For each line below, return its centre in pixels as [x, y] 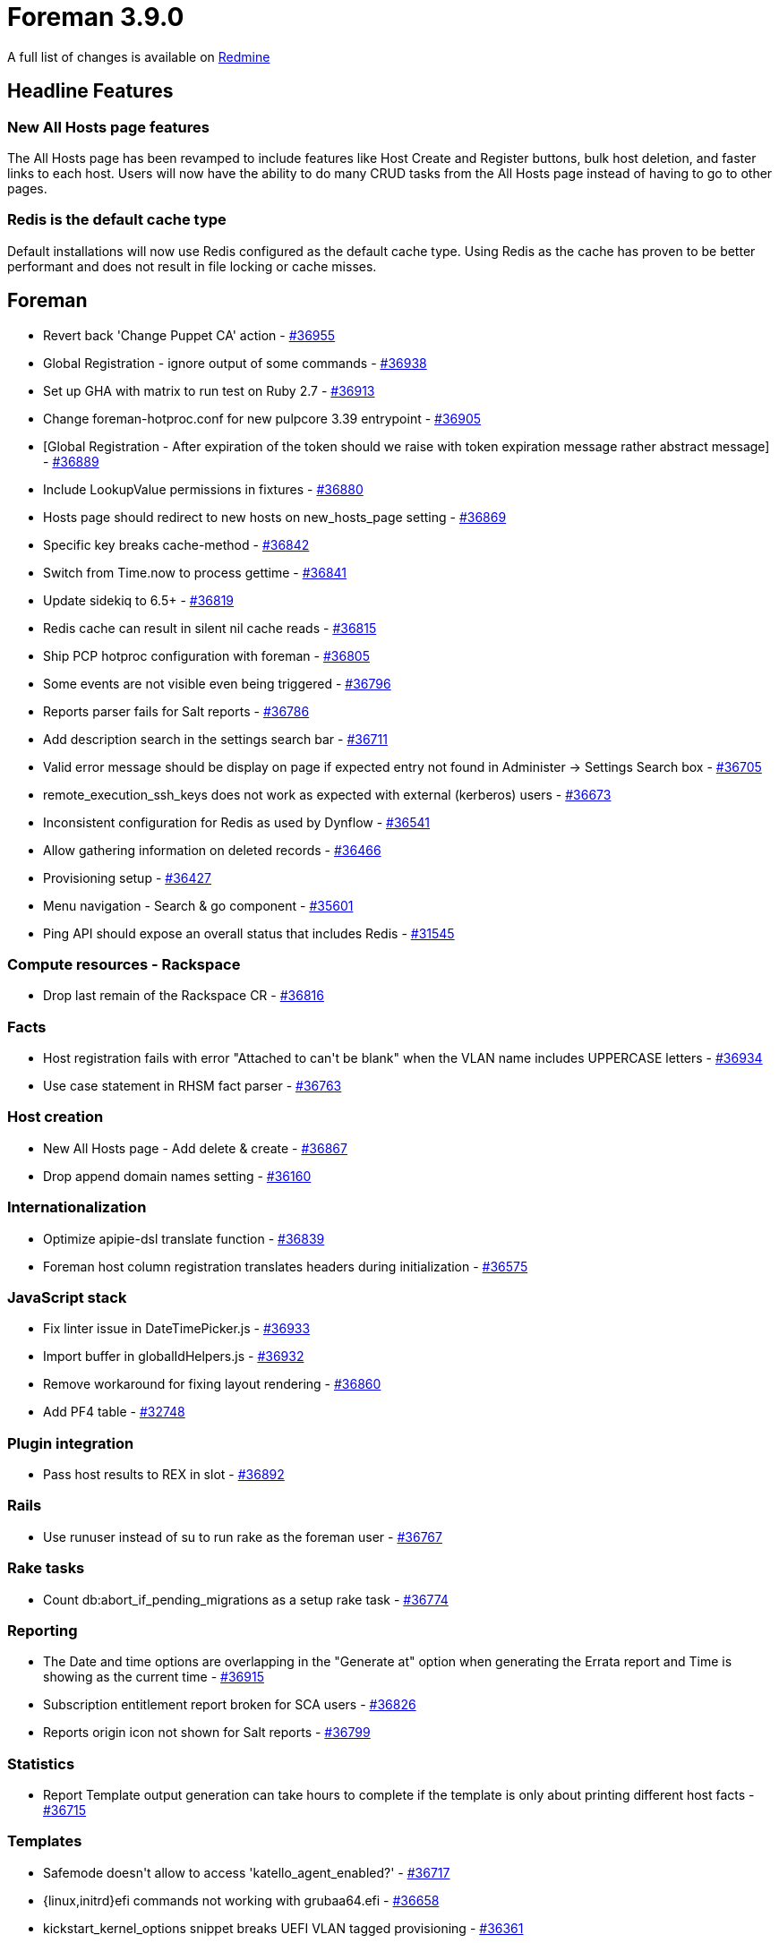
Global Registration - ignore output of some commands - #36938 [235, 363]
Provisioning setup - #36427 [127, 877]
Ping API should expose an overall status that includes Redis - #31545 [249, 933]
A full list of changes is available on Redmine [139, 56]
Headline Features [90, 91]
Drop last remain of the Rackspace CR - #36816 [184, 996]
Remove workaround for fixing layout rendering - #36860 [212, 1384]
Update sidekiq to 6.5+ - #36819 [139, 600]
